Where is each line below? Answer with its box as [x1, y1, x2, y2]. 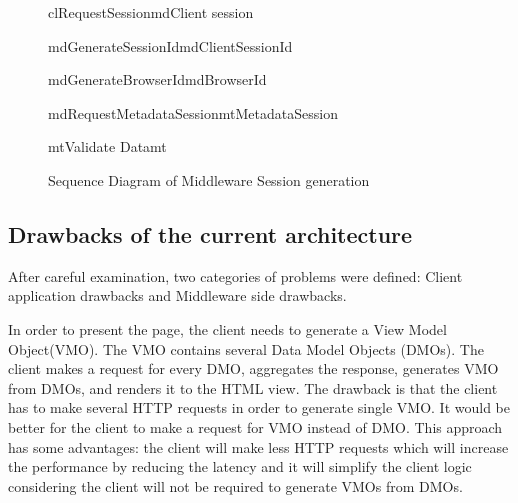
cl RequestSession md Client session [48, 2, 254, 22]
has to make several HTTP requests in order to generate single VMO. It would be [8, 397, 510, 418]
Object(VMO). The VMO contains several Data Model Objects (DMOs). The [8, 338, 484, 359]
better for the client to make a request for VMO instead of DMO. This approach [8, 416, 503, 437]
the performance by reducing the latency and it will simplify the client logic [8, 456, 472, 477]
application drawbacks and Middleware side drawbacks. [8, 285, 347, 306]
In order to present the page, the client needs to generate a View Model [8, 318, 447, 339]
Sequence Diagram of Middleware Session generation [48, 169, 370, 190]
